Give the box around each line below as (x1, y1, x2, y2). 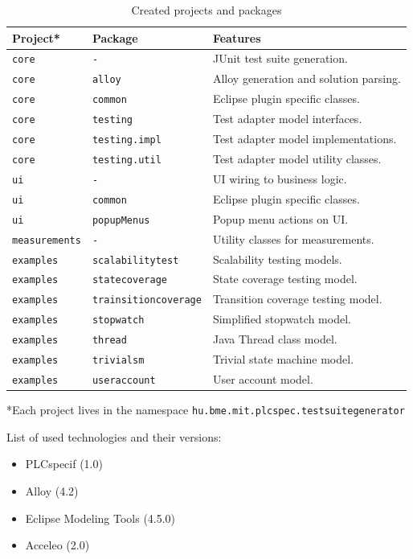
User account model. (212, 370, 313, 387)
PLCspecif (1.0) (25, 455, 103, 472)
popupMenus (92, 214, 150, 226)
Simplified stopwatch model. (212, 310, 351, 327)
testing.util (92, 154, 162, 166)
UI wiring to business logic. (212, 170, 347, 187)
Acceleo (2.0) (25, 536, 90, 553)
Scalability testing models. (212, 250, 342, 267)
